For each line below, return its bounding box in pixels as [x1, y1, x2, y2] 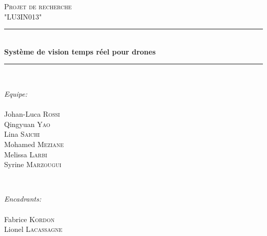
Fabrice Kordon [4, 213, 55, 224]
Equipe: [4, 88, 27, 99]
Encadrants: [4, 193, 42, 204]
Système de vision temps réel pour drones [4, 46, 156, 57]
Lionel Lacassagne [4, 224, 63, 234]
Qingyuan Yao [4, 118, 50, 129]
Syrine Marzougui [4, 159, 62, 170]
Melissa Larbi [4, 149, 47, 159]
